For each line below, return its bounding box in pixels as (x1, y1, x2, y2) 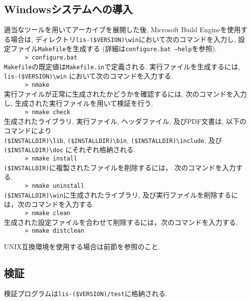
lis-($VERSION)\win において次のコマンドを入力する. (4, 71, 173, 81)
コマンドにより (4, 125, 52, 136)
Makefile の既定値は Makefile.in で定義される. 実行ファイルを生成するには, (4, 61, 240, 71)
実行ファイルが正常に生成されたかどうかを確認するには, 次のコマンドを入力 (4, 88, 247, 99)
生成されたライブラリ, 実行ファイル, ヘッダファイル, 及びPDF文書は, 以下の (4, 116, 247, 126)
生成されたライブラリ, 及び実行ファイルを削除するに (70, 189, 238, 200)
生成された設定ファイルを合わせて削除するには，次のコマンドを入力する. (4, 217, 238, 227)
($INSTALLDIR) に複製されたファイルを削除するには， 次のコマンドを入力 (4, 162, 236, 172)
